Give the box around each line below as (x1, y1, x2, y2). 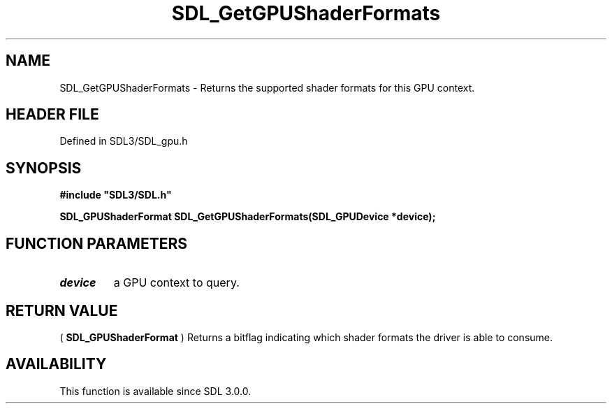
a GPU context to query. (113, 275, 240, 290)
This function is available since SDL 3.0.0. (59, 385, 252, 397)
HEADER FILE (6, 106, 99, 124)
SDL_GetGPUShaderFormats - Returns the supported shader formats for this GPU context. (59, 81, 475, 94)
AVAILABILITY (6, 355, 107, 373)
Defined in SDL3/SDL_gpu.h (59, 135, 188, 148)
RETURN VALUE (6, 301, 118, 320)
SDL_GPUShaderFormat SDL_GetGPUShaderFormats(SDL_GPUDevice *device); (59, 210, 436, 223)
